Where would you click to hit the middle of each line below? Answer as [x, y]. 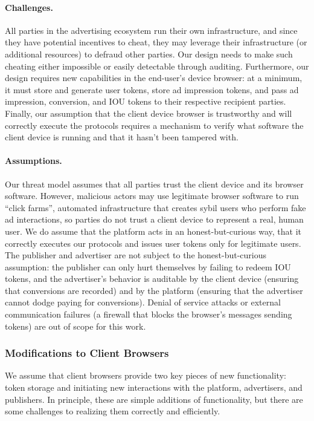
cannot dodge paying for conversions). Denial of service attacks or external [143, 302]
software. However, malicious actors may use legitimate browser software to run [152, 196]
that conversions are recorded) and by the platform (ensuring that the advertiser [154, 290]
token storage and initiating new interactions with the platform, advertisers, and [154, 387]
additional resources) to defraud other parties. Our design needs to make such [149, 54]
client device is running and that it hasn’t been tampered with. [122, 137]
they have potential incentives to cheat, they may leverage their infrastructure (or [156, 42]
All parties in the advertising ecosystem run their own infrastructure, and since [151, 30]
